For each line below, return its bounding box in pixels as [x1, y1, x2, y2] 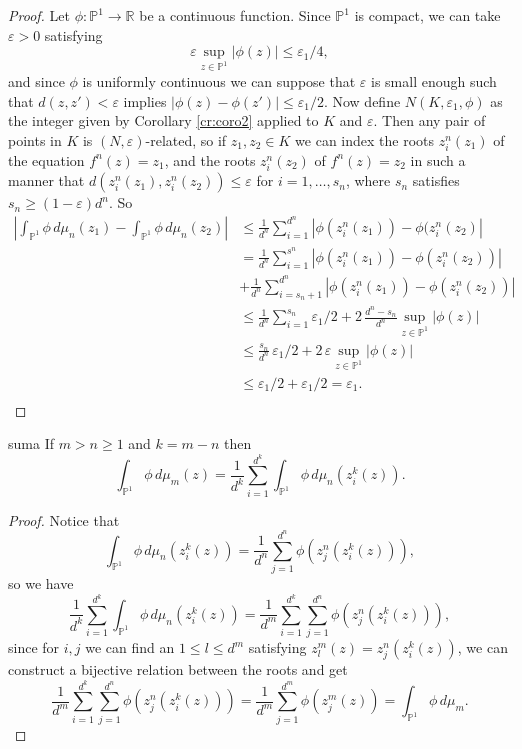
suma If [8, 433, 54, 454]
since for [8, 637, 60, 658]
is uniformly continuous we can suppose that [82, 70, 356, 91]
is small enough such [370, 70, 497, 91]
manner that [8, 170, 85, 191]
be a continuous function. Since [139, 5, 331, 25]
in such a [410, 149, 466, 170]
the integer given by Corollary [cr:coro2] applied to [8, 110, 319, 131]
